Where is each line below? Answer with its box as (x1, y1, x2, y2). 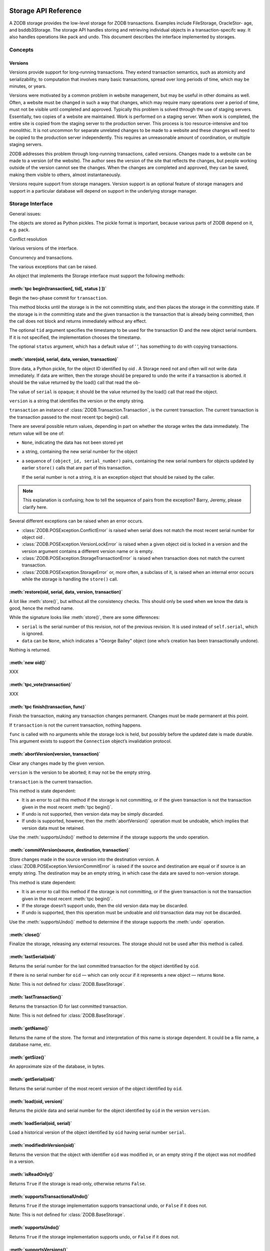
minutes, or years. (9, 83, 47, 90)
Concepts (9, 47, 34, 54)
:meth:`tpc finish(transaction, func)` (9, 704, 86, 710)
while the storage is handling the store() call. (21, 576, 118, 582)
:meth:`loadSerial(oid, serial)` (9, 1120, 72, 1126)
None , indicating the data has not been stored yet (21, 439, 123, 445)
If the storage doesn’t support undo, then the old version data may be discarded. (21, 902, 188, 908)
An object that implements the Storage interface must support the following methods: (9, 273, 185, 279)
